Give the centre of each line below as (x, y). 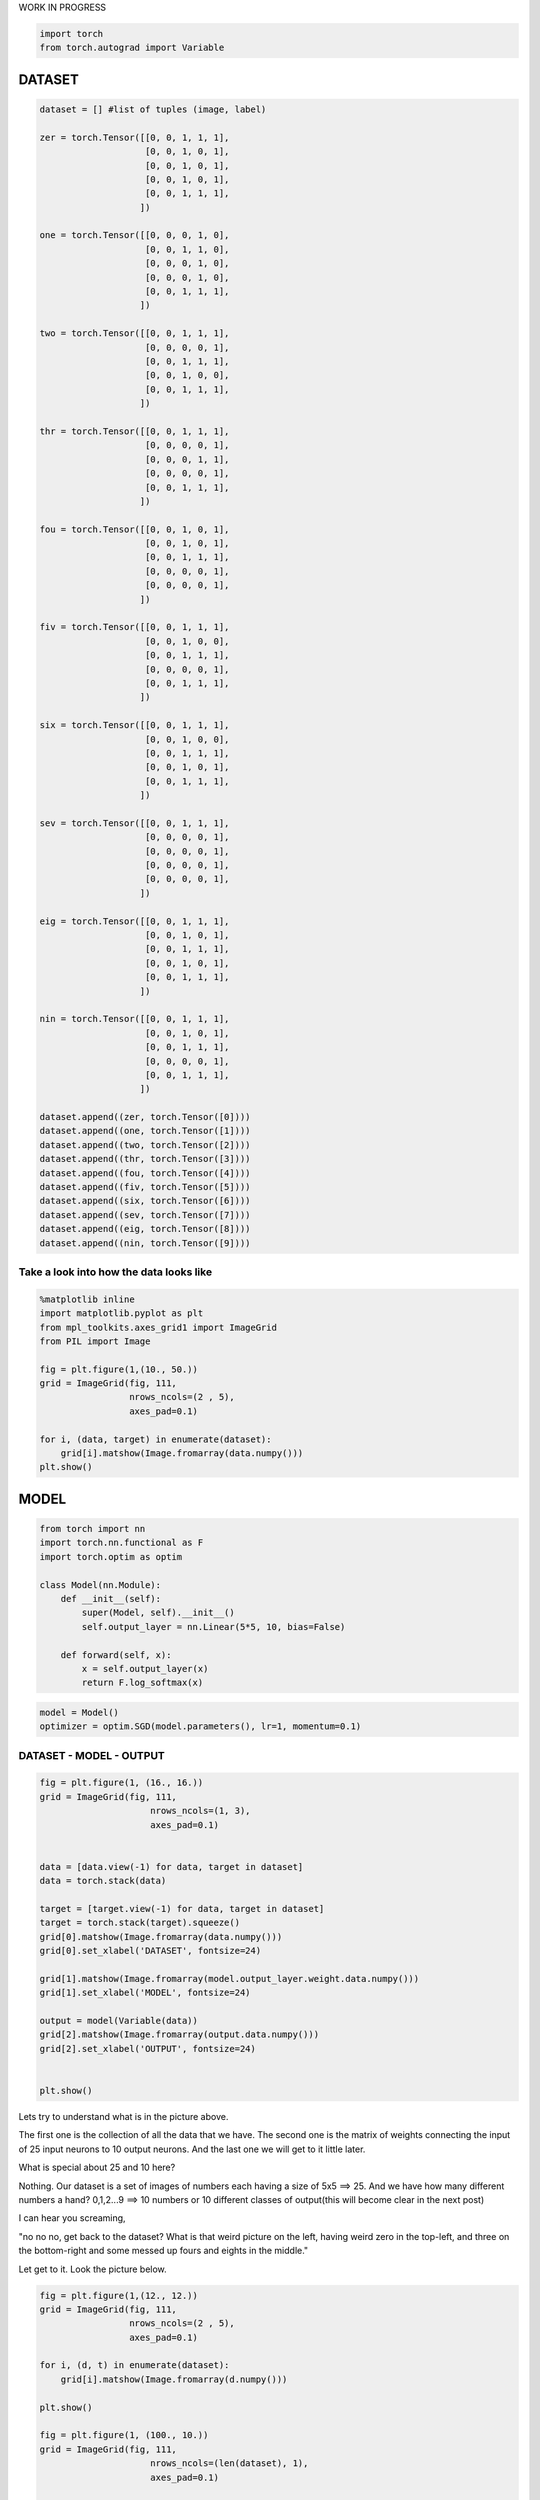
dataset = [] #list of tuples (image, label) (153, 109)
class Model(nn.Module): (100, 1584)
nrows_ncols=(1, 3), (200, 1811)
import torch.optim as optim (111, 1556)
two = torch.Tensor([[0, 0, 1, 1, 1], (134, 333)
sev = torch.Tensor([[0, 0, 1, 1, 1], (134, 823)
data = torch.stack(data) (103, 1881)
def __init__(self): (111, 1598)
